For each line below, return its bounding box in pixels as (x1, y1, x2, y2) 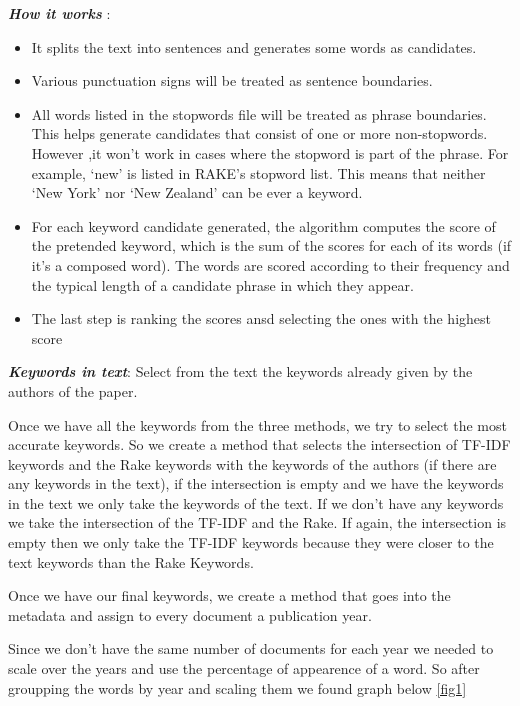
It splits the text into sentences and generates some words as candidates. (31, 36, 477, 57)
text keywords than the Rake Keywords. (8, 551, 254, 572)
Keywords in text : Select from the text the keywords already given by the (8, 361, 473, 382)
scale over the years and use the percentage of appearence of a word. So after (8, 658, 480, 679)
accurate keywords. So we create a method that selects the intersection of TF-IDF (8, 434, 511, 455)
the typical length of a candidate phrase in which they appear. (31, 274, 414, 295)
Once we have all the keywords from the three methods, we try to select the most (8, 414, 507, 435)
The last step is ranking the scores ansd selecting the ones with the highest (31, 308, 492, 329)
